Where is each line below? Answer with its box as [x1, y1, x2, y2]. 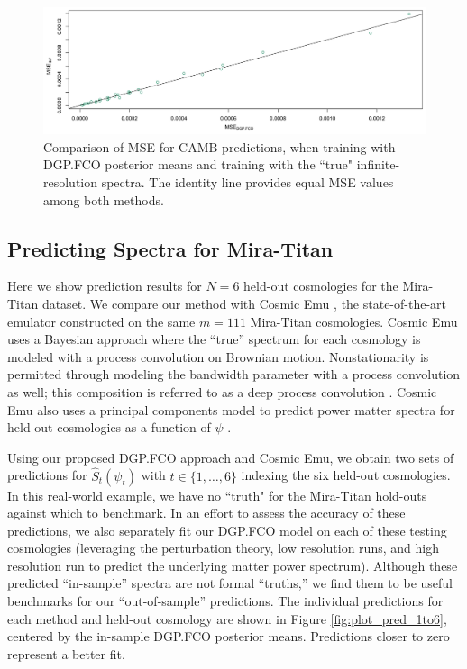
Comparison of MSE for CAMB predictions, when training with [43, 137, 396, 156]
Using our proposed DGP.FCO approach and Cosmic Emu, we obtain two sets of [7, 448, 454, 466]
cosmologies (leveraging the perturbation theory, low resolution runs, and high [7, 538, 439, 557]
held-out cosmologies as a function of [7, 418, 211, 437]
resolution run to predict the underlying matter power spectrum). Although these [7, 556, 458, 574]
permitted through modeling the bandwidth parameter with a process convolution [7, 365, 461, 384]
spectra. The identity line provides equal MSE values [101, 172, 394, 191]
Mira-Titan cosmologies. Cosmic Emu [250, 312, 458, 330]
